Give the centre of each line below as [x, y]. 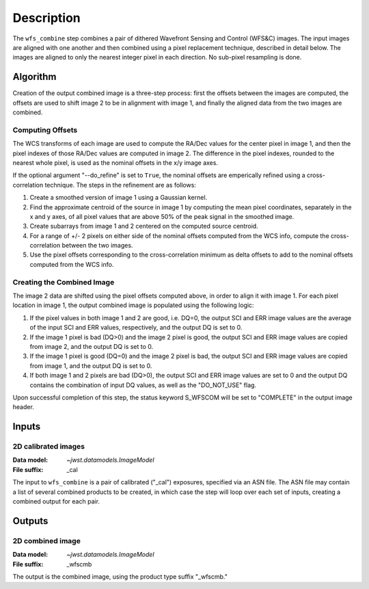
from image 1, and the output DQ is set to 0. [91, 365]
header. [23, 407]
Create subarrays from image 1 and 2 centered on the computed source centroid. [144, 226]
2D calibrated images [49, 447]
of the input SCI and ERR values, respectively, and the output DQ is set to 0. [136, 328]
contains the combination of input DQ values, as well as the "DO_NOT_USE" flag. [143, 385]
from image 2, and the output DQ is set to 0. [92, 346]
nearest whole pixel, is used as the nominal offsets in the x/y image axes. [115, 162]
